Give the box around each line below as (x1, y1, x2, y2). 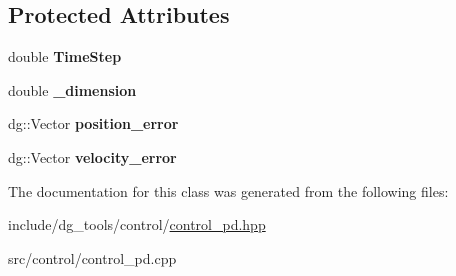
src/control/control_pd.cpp (8, 247, 177, 268)
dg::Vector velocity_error (8, 146, 177, 167)
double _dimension (8, 79, 137, 100)
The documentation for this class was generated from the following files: (8, 180, 449, 201)
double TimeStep (8, 46, 122, 67)
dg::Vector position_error (8, 113, 179, 134)
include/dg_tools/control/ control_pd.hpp (8, 214, 266, 235)
